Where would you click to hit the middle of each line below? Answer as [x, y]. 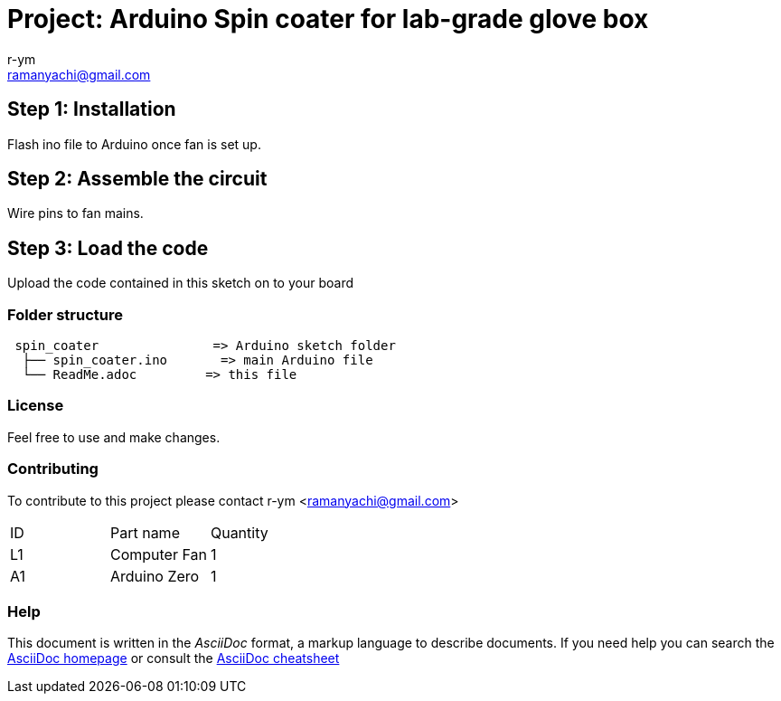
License [36, 406]
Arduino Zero [155, 576]
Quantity [239, 532]
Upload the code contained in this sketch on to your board [180, 283]
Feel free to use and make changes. [114, 437]
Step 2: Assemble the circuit [137, 179]
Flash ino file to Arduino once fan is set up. [134, 144]
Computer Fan [158, 554]
